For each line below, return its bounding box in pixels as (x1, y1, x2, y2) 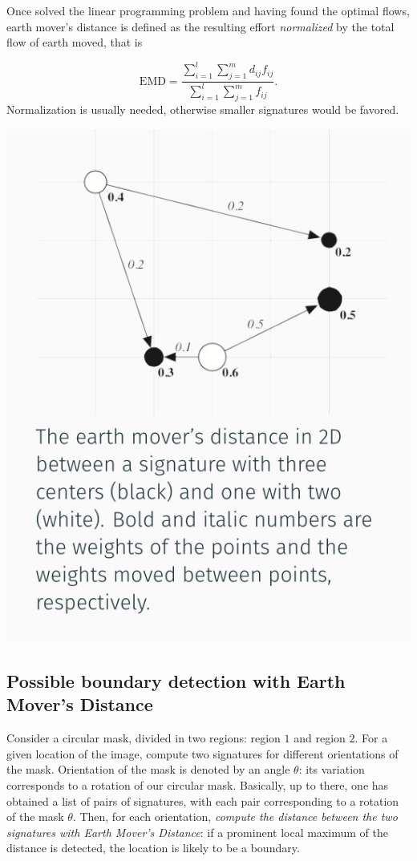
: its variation (298, 761, 365, 778)
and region (294, 730, 346, 746)
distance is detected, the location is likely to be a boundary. (6, 839, 300, 856)
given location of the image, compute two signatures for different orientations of (6, 745, 399, 762)
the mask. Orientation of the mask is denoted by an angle (6, 761, 290, 778)
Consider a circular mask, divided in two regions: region (6, 730, 281, 746)
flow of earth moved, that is (6, 34, 143, 51)
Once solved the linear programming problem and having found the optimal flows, (6, 2, 410, 18)
